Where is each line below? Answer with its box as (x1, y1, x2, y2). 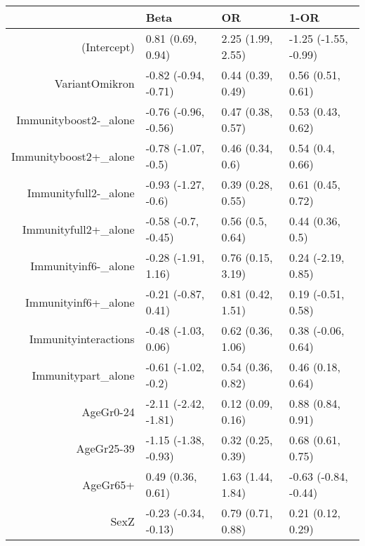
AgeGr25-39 (76, 439, 135, 456)
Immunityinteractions (29, 330, 135, 347)
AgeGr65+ (82, 476, 135, 493)
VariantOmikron (54, 74, 135, 91)
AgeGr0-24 (81, 403, 135, 420)
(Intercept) (81, 38, 135, 55)
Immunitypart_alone (32, 366, 135, 383)
